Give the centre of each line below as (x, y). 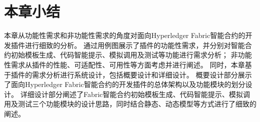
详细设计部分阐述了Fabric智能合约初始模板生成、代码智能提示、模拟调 (135, 94)
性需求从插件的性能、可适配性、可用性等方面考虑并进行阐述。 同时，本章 (124, 64)
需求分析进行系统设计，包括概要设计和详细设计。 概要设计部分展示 (142, 74)
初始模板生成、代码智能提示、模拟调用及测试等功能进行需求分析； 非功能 (131, 55)
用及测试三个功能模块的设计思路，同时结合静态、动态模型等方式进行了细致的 (130, 104)
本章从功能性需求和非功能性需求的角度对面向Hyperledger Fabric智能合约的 (125, 35)
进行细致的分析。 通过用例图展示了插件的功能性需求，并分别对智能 (135, 45)
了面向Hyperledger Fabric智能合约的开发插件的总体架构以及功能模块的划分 (125, 84)
